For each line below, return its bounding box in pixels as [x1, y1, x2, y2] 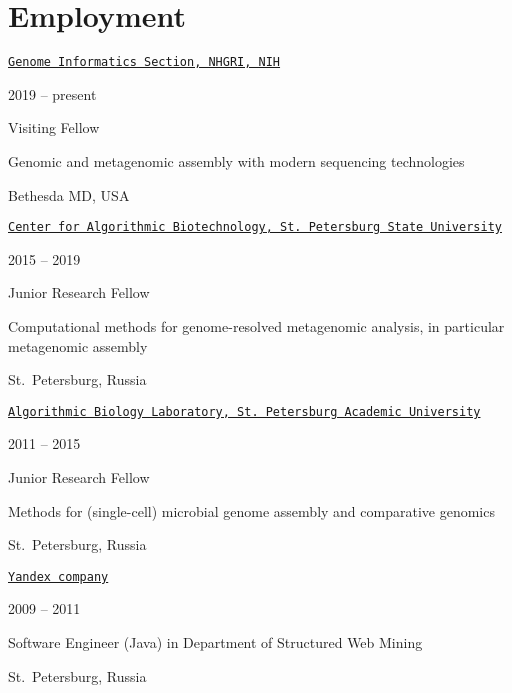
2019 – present [8, 83, 97, 104]
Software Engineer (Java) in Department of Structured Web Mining [8, 632, 423, 653]
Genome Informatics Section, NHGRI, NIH [8, 55, 281, 70]
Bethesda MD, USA [8, 184, 130, 205]
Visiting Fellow [8, 117, 100, 138]
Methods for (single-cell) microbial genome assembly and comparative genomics [8, 500, 495, 521]
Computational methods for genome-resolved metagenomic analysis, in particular [8, 316, 505, 336]
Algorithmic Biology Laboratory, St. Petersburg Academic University [8, 404, 481, 419]
